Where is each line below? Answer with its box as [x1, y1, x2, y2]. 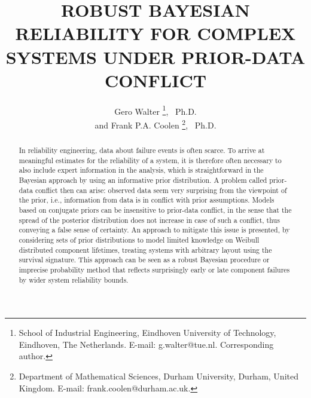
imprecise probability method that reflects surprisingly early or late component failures [19, 264, 290, 274]
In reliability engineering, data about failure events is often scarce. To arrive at [19, 145, 265, 155]
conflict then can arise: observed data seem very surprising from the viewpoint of [35, 185, 287, 195]
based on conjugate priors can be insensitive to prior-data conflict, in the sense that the [19, 204, 292, 215]
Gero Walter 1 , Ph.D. [114, 103, 197, 117]
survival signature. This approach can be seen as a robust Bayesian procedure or [19, 255, 270, 265]
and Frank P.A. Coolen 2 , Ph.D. [94, 117, 217, 131]
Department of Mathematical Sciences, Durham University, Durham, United [19, 369, 298, 382]
